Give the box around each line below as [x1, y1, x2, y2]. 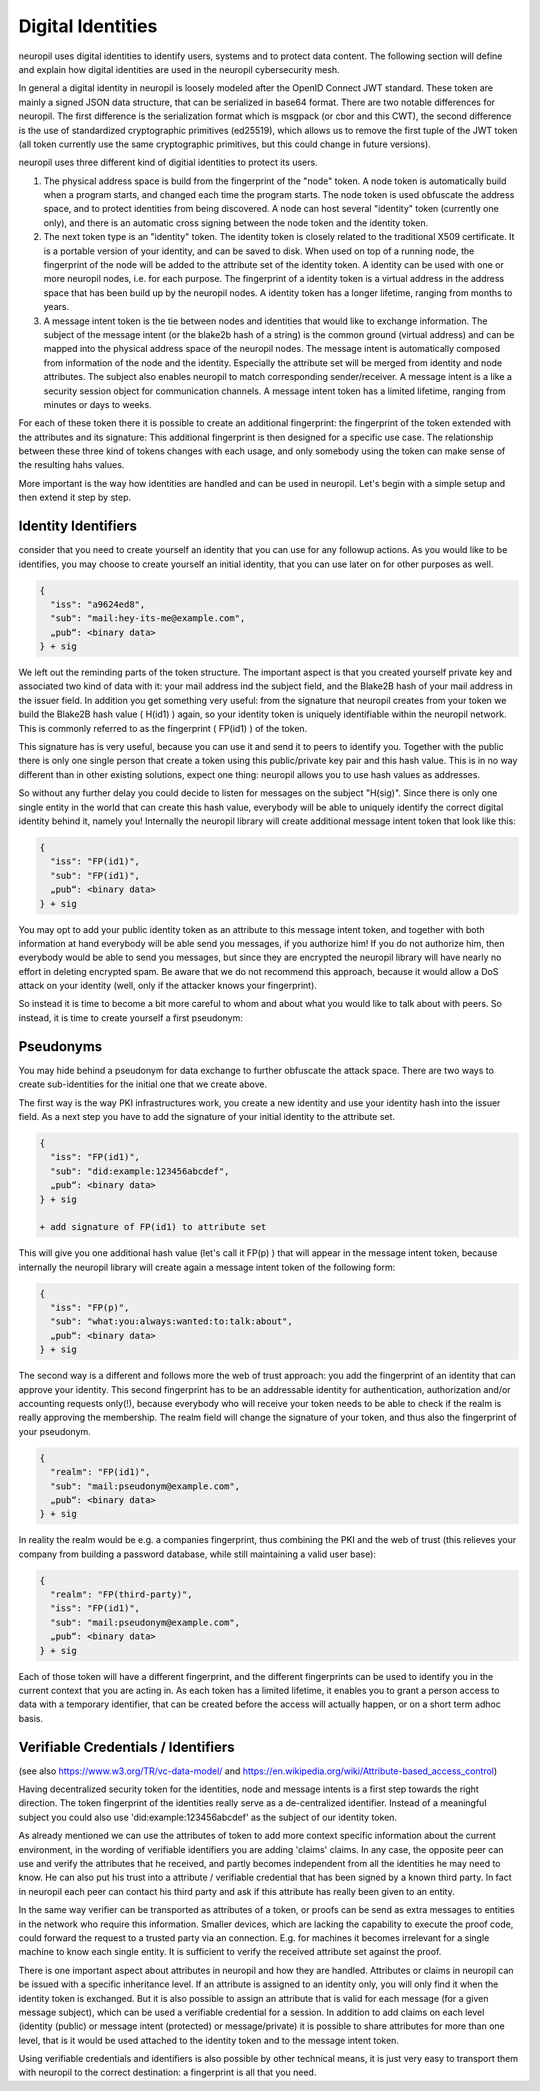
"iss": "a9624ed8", [50, 598, 146, 610]
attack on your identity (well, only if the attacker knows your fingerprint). [18, 980, 317, 992]
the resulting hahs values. [18, 459, 125, 471]
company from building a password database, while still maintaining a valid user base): [18, 1548, 377, 1560]
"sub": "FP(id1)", [50, 870, 140, 881]
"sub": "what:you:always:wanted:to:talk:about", [50, 1316, 294, 1327]
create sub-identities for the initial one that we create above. [18, 1078, 268, 1090]
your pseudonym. [18, 1425, 92, 1437]
